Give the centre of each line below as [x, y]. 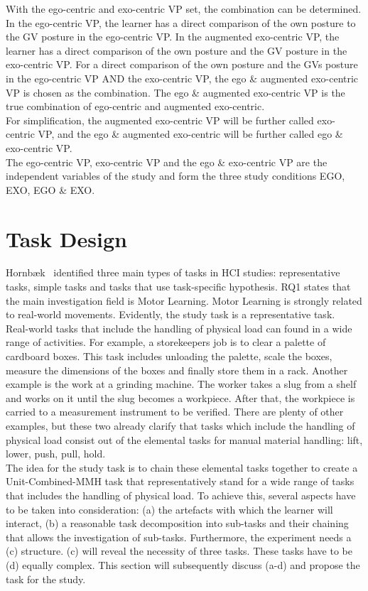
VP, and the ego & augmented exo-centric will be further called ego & [190, 134]
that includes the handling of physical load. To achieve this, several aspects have [181, 495]
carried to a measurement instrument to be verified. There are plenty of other [175, 412]
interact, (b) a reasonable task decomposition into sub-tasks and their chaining [177, 523]
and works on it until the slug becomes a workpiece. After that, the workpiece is [180, 397]
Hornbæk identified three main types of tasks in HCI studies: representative [173, 272]
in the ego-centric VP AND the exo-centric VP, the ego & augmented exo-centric [182, 78]
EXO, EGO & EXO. [50, 189]
